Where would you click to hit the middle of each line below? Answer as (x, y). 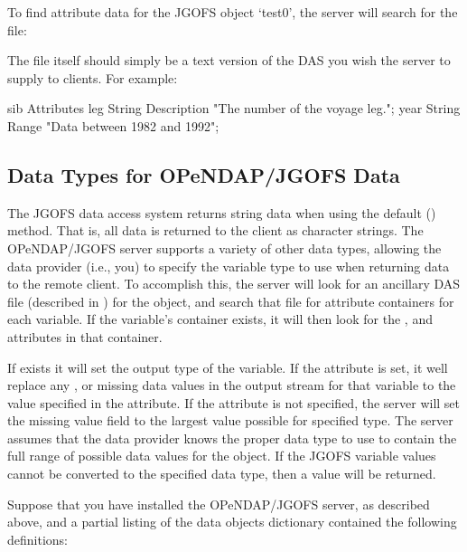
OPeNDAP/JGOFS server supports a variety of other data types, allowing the (224, 247)
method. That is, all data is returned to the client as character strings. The (215, 230)
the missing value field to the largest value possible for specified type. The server (230, 420)
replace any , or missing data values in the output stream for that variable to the (232, 385)
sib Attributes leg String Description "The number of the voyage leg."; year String (234, 108)
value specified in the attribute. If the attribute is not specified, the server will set (234, 402)
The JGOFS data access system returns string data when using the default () (222, 212)
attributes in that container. (85, 336)
